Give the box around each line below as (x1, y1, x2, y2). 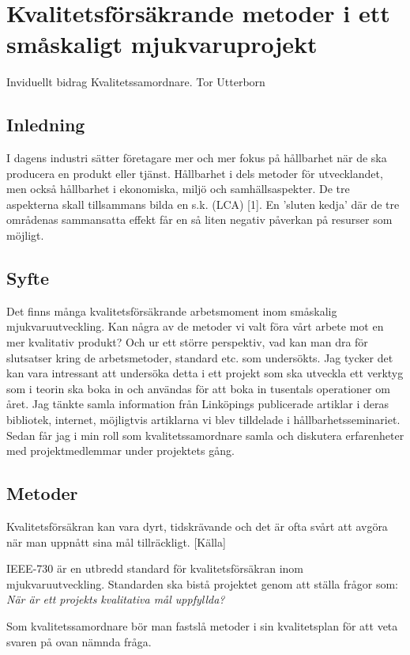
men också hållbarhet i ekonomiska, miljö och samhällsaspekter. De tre (6, 180, 350, 197)
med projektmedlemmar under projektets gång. (6, 442, 235, 459)
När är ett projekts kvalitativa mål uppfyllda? (6, 591, 225, 608)
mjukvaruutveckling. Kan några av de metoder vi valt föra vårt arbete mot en (6, 318, 384, 335)
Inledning (6, 112, 85, 137)
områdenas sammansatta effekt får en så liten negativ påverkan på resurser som (6, 211, 393, 228)
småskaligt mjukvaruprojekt (6, 28, 318, 60)
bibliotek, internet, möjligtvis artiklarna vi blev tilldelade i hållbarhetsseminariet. (6, 411, 401, 428)
